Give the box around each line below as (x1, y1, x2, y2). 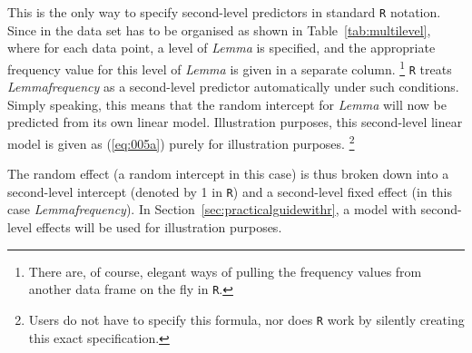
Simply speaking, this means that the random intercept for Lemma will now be (7, 94, 447, 113)
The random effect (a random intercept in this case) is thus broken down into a (7, 164, 449, 183)
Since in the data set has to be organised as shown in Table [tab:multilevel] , (7, 20, 431, 39)
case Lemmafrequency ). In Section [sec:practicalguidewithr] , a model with (7, 200, 417, 219)
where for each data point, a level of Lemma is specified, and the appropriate (7, 38, 436, 57)
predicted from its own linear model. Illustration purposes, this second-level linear (7, 113, 463, 132)
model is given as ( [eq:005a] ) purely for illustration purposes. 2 (7, 131, 355, 152)
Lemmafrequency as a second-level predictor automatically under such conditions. (7, 77, 459, 96)
